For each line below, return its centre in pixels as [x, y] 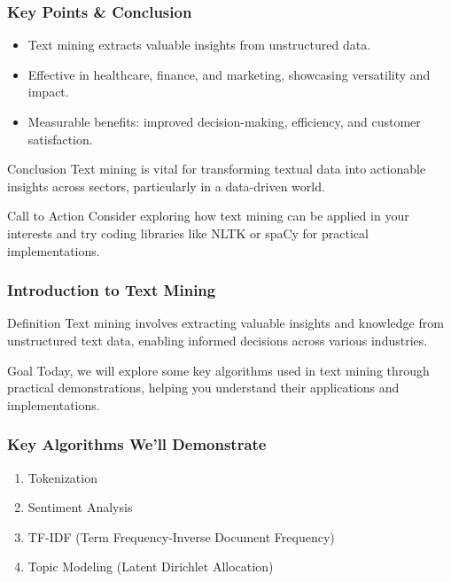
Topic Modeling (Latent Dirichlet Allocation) [151, 566]
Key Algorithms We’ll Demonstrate [137, 444]
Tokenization [62, 477]
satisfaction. [60, 139]
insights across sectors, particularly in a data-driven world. [166, 186]
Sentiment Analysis [80, 507]
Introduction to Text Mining [112, 290]
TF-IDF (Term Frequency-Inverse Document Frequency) [181, 536]
